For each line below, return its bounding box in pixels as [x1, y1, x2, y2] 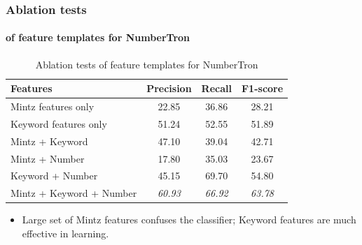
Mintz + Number [11, 151, 85, 165]
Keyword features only [11, 116, 107, 131]
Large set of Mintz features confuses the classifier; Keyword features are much [22, 212, 356, 227]
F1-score [241, 81, 284, 96]
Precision [146, 81, 192, 96]
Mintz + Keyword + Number [11, 186, 137, 200]
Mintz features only [11, 99, 95, 114]
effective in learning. [22, 225, 109, 240]
